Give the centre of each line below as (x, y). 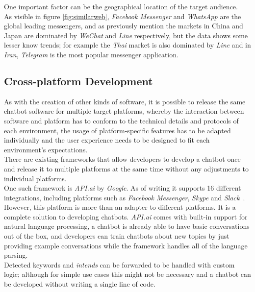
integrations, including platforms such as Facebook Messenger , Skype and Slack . (125, 197)
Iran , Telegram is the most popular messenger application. (91, 54)
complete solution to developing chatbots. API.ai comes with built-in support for (126, 216)
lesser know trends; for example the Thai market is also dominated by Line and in (127, 45)
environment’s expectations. (46, 149)
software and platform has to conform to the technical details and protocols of (121, 120)
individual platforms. (35, 178)
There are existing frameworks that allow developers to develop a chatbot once (122, 159)
